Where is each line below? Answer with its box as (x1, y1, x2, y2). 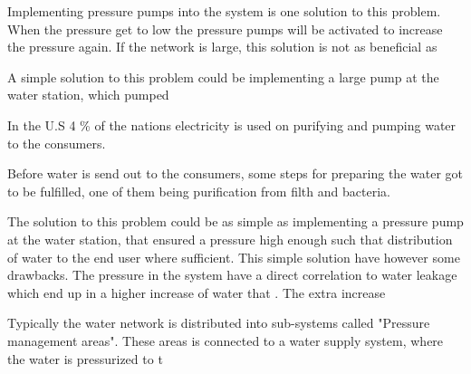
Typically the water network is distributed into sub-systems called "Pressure (7, 313, 430, 332)
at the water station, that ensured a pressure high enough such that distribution (7, 229, 453, 248)
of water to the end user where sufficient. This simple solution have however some (7, 247, 460, 266)
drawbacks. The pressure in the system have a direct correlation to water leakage (7, 265, 457, 284)
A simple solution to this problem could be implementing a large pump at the (7, 67, 439, 86)
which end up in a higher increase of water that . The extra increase (7, 283, 386, 302)
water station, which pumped (7, 85, 169, 104)
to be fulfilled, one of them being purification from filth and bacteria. (7, 181, 390, 200)
